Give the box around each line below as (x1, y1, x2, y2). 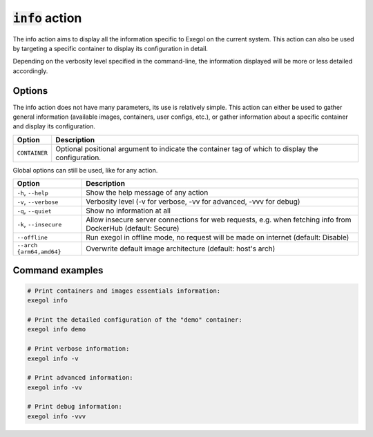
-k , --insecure (17, 220, 62, 229)
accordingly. (12, 66, 48, 75)
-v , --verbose (17, 197, 59, 206)
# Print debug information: (27, 402, 122, 411)
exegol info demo (27, 325, 86, 333)
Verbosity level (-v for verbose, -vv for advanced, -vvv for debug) (85, 197, 300, 206)
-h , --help (17, 188, 48, 197)
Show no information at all (85, 206, 171, 215)
